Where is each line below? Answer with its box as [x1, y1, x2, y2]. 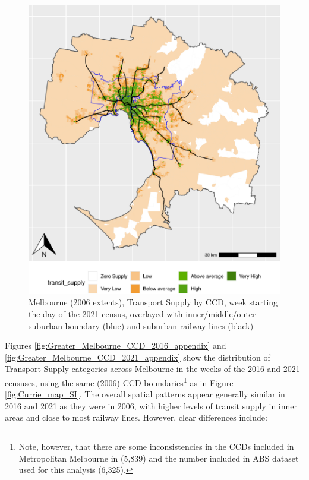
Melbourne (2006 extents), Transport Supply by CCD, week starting [29, 296, 278, 308]
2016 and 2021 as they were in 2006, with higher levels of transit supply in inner [5, 399, 298, 412]
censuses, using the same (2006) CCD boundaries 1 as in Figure [5, 374, 234, 389]
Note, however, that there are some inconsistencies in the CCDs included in [18, 440, 294, 452]
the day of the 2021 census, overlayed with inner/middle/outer [29, 307, 256, 320]
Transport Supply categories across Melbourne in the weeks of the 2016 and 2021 [5, 362, 300, 375]
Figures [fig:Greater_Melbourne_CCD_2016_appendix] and [5, 339, 226, 352]
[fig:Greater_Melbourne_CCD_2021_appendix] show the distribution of [5, 350, 270, 363]
